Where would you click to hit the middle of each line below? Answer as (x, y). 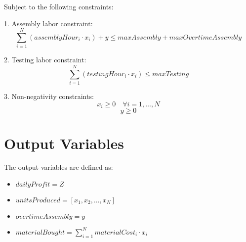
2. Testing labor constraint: (45, 60)
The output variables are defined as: (59, 167)
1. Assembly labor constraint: (48, 23)
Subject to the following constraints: (59, 6)
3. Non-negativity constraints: (49, 96)
